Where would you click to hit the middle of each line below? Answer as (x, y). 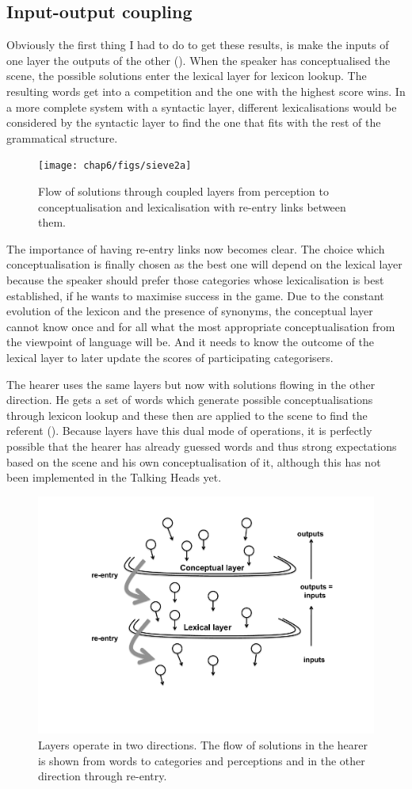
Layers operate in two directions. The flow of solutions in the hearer (203, 744)
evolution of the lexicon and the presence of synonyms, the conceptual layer (190, 311)
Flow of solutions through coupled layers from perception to (183, 191)
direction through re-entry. (103, 776)
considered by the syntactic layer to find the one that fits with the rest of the (194, 122)
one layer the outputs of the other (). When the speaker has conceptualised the (198, 60)
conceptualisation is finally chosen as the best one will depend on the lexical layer (204, 264)
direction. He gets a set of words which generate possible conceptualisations (190, 400)
